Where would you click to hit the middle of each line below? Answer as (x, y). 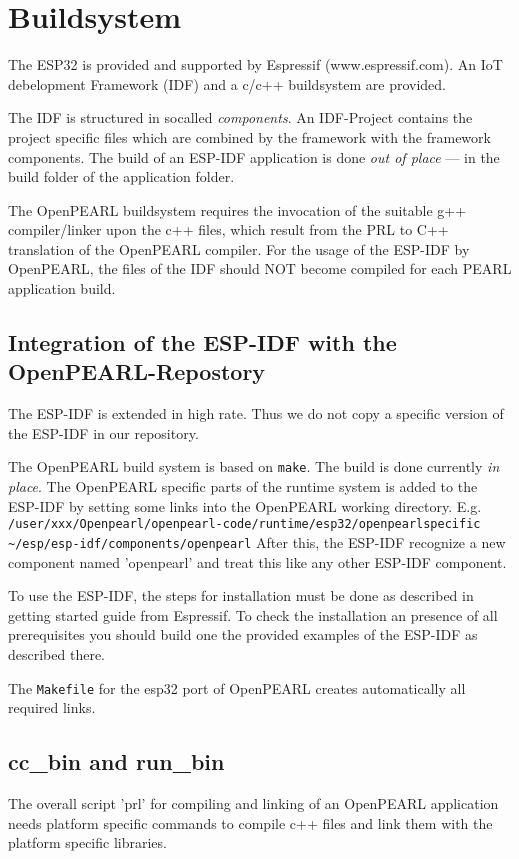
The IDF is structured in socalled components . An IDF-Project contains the (240, 117)
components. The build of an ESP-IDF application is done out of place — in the (254, 156)
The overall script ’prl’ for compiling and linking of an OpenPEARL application (253, 803)
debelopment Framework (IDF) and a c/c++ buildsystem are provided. (227, 83)
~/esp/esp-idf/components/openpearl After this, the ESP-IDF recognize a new (257, 541)
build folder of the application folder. (121, 176)
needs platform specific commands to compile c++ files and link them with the (250, 822)
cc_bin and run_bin (116, 761)
